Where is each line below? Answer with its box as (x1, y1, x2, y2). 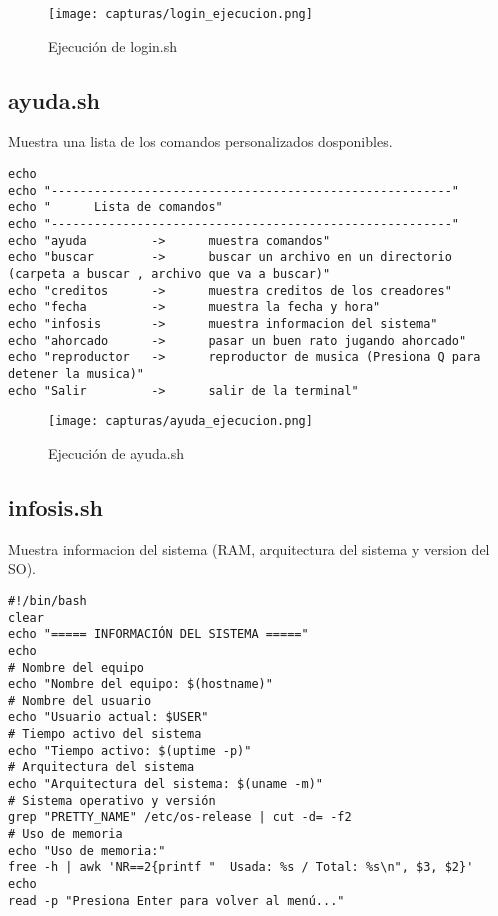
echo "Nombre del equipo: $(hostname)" (8, 677, 273, 692)
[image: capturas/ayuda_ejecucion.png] (48, 414, 313, 429)
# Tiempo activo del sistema (8, 727, 202, 742)
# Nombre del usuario (8, 693, 152, 708)
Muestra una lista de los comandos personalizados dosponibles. (8, 131, 393, 152)
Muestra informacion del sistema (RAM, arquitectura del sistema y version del (8, 538, 490, 559)
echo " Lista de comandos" (8, 200, 223, 215)
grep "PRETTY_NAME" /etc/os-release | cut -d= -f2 (8, 810, 352, 825)
